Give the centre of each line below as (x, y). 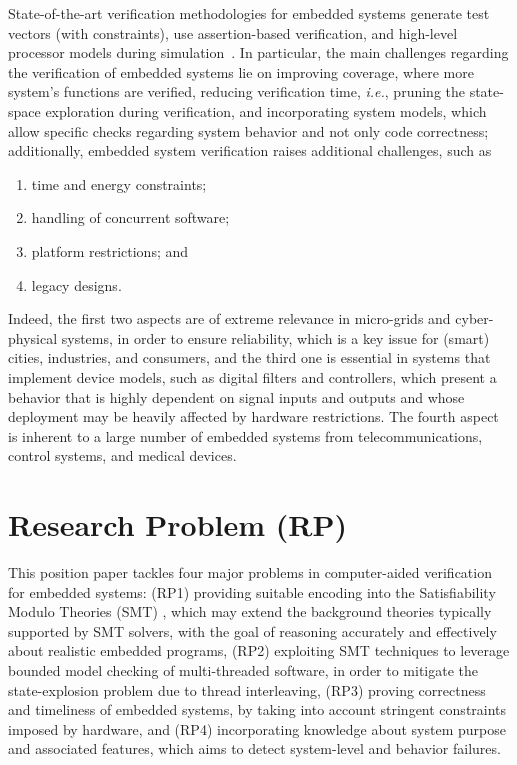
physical (33, 337)
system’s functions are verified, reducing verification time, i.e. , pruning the (236, 91)
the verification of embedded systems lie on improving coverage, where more (241, 71)
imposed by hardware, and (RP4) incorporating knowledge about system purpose (257, 728)
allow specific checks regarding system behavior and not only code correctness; (248, 130)
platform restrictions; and (110, 250)
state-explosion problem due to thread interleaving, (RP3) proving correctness (247, 689)
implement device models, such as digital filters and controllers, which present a (252, 376)
